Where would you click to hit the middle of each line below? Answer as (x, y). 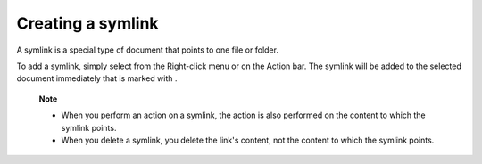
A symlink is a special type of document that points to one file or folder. (147, 50)
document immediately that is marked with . (97, 78)
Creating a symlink (88, 23)
